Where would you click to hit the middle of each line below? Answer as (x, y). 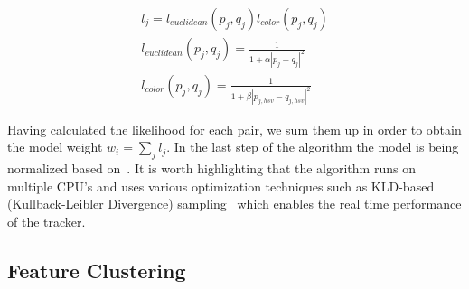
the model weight (55, 147)
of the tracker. (47, 222)
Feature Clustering (97, 270)
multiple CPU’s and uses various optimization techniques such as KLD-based (221, 186)
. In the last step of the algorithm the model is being (313, 147)
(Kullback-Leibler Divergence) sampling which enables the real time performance (234, 204)
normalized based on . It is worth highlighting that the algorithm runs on (211, 168)
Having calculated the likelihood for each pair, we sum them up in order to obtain (234, 129)
